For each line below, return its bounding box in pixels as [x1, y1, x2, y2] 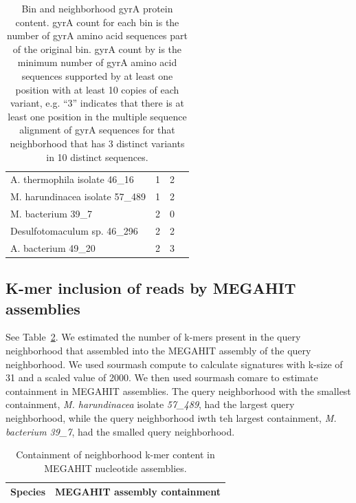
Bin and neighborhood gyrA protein [21, 1, 173, 15]
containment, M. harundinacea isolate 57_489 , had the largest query [5, 397, 295, 411]
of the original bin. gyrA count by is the [12, 41, 182, 56]
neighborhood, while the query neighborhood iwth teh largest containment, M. [5, 411, 337, 425]
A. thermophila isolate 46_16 [10, 172, 134, 186]
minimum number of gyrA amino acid [17, 55, 177, 69]
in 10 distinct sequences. [46, 149, 148, 164]
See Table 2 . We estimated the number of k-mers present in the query [5, 330, 301, 344]
